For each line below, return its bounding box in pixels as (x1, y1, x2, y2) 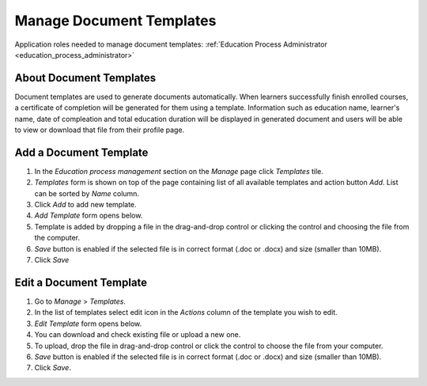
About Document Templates (14, 71, 157, 85)
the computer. (34, 233, 81, 243)
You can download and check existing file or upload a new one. (34, 330, 241, 339)
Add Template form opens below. (34, 210, 143, 221)
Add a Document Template (14, 146, 149, 159)
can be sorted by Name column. (34, 188, 140, 198)
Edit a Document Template (14, 275, 148, 289)
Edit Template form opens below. (34, 319, 142, 328)
